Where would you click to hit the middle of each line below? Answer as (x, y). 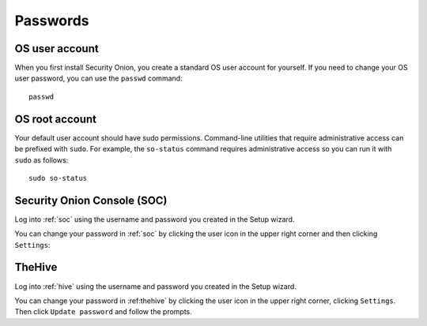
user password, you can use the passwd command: (98, 78)
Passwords (52, 21)
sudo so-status (58, 178)
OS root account (55, 119)
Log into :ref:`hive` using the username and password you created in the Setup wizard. (155, 286)
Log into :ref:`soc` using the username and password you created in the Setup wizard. (155, 219)
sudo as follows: (42, 160)
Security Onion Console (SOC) (91, 200)
